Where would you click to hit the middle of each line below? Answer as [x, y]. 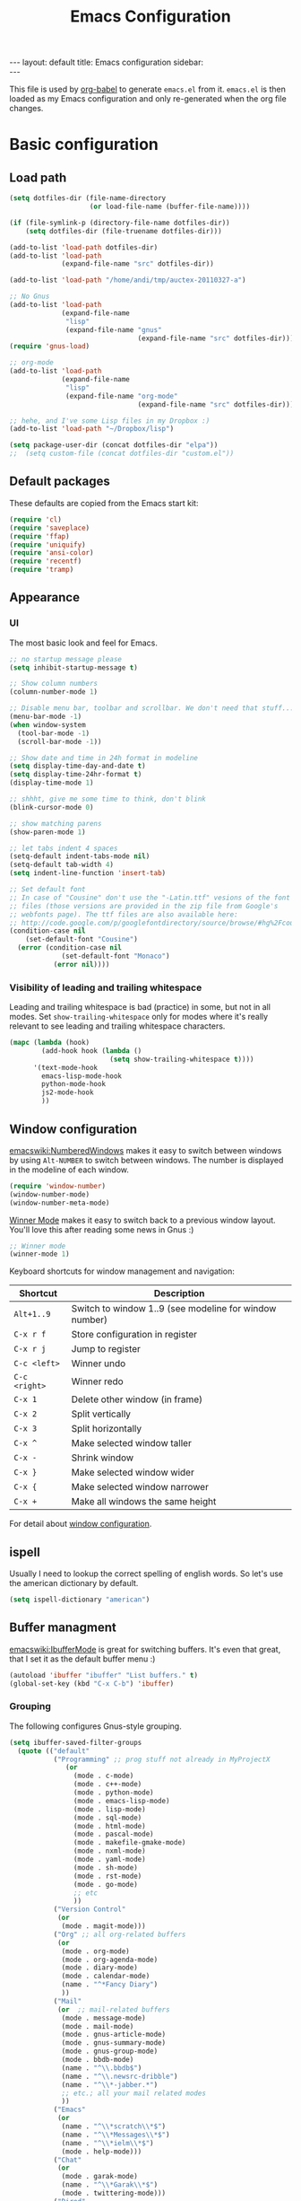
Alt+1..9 [32, 1314]
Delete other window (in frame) [137, 1399]
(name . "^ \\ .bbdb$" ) [102, 2068]
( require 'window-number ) [57, 1186]
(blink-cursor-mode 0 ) [52, 807]
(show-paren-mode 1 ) [48, 832]
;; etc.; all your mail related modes [133, 2093]
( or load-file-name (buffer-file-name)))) [170, 207]
